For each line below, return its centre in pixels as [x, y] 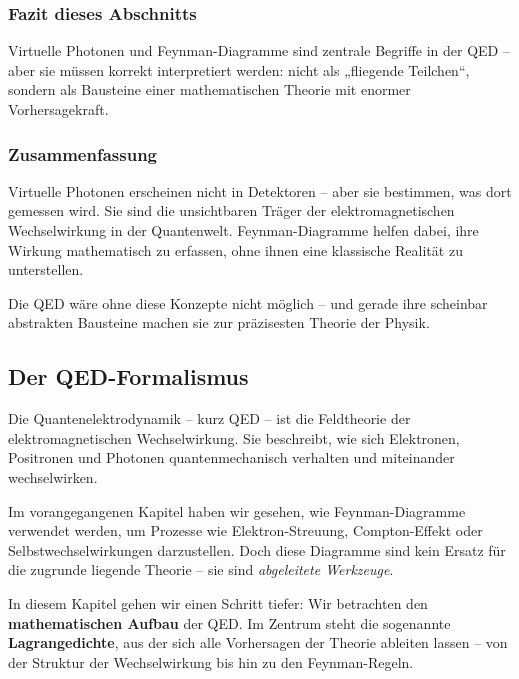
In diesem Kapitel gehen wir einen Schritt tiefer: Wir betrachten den [218, 602]
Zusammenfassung [83, 153]
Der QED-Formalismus [128, 376]
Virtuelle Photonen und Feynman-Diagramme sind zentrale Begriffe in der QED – [259, 50]
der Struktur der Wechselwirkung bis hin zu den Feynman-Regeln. [211, 661]
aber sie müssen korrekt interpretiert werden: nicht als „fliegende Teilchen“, [239, 69]
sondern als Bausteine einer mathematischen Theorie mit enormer [209, 89]
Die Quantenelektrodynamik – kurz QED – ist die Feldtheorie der [209, 418]
